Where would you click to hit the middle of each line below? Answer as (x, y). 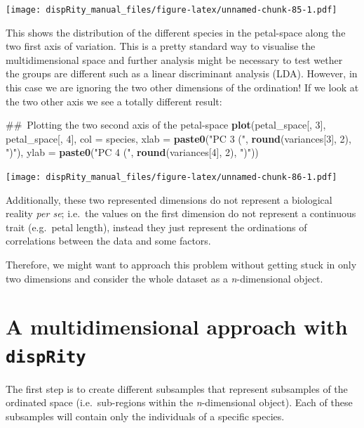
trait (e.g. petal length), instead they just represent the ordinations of (156, 227)
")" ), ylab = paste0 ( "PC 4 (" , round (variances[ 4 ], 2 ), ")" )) (132, 152)
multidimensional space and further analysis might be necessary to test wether (174, 59)
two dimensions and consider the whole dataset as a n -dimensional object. (164, 278)
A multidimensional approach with (177, 326)
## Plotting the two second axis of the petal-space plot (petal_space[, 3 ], (166, 125)
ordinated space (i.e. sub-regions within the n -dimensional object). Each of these (179, 402)
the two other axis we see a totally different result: (114, 101)
